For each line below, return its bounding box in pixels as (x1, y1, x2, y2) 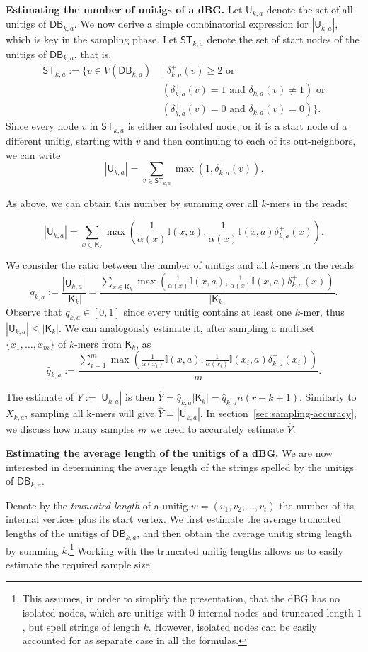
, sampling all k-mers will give (25, 406, 155, 421)
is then (125, 389, 155, 404)
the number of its (279, 497, 355, 512)
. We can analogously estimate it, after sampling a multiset (58, 320, 315, 335)
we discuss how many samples (6, 421, 135, 436)
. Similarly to (299, 389, 357, 404)
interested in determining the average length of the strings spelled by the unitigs (6, 459, 355, 474)
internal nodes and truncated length (197, 604, 354, 619)
